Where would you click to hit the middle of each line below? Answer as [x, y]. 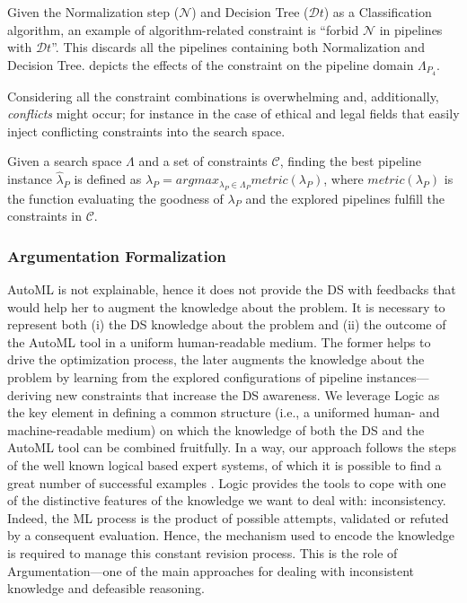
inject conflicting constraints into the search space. [146, 131]
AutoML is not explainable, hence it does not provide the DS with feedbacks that [232, 289]
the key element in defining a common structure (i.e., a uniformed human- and [224, 412]
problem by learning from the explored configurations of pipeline [185, 377]
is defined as [108, 179]
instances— [398, 377]
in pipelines [411, 29]
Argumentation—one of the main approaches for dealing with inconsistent [211, 570]
